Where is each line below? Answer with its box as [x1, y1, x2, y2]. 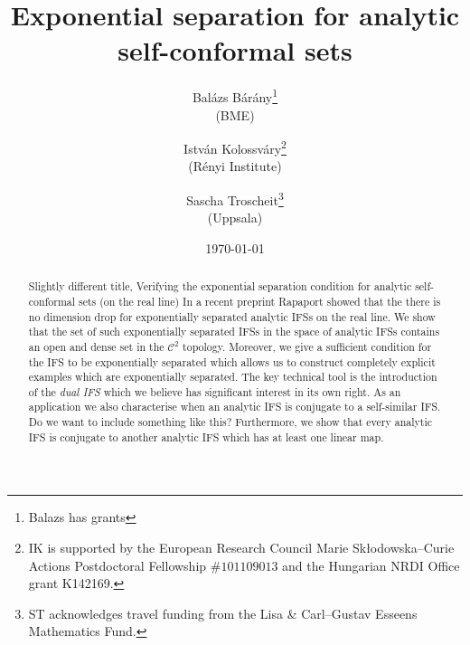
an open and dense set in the [28, 338, 164, 354]
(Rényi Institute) [188, 157, 282, 175]
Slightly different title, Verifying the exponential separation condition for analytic [28, 279, 412, 294]
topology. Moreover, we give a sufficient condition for [183, 338, 432, 354]
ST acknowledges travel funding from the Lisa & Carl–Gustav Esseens [28, 603, 418, 622]
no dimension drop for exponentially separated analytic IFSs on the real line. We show [28, 308, 436, 324]
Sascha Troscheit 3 [186, 188, 284, 209]
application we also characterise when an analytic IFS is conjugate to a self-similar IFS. [28, 399, 441, 414]
